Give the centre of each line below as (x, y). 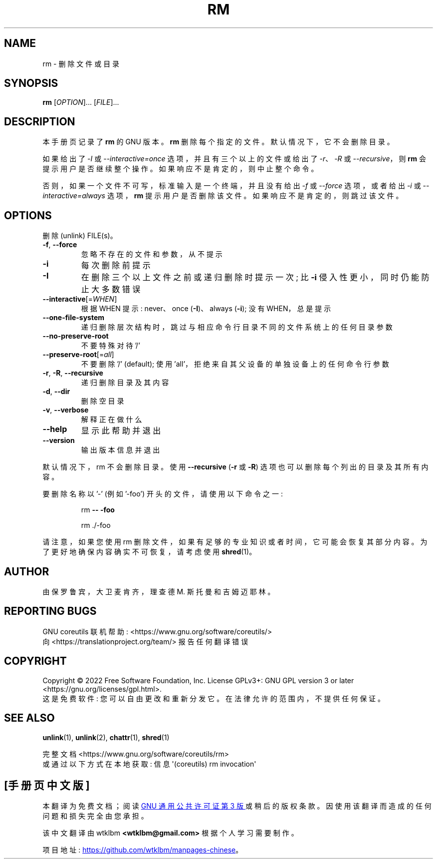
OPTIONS (28, 215)
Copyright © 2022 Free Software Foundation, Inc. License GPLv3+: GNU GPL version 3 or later (198, 680)
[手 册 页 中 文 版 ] (47, 785)
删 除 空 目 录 (103, 401)
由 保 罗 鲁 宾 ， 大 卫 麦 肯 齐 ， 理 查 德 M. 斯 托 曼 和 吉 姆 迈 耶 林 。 (159, 591)
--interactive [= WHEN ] (80, 299)
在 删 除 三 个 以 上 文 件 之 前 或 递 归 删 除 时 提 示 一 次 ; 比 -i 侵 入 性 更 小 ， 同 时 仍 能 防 (255, 277)
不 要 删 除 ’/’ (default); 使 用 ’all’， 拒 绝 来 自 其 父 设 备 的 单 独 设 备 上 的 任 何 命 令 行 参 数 (235, 364)
